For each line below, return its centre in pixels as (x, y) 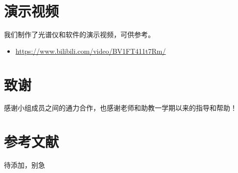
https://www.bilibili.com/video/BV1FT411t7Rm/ (91, 51)
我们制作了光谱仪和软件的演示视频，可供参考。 (79, 34)
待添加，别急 (24, 165)
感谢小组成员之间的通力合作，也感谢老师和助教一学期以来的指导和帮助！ (120, 108)
